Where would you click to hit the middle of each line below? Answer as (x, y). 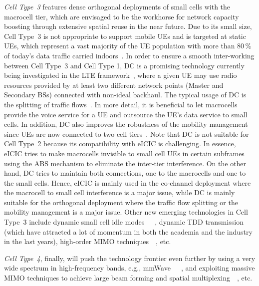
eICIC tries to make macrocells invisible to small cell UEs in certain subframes (124, 153)
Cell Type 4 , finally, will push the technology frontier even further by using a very (130, 258)
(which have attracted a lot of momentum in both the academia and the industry (128, 231)
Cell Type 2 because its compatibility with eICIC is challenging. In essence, (120, 143)
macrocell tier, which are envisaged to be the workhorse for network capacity (122, 16)
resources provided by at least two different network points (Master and (114, 85)
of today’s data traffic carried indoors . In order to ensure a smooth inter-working (129, 55)
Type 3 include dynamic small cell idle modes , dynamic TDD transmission (124, 222)
